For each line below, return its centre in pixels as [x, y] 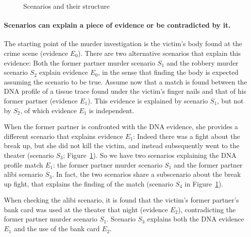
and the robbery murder [202, 62]
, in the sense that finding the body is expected [168, 72]
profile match [24, 164]
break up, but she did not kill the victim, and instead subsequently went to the [122, 145]
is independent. [112, 110]
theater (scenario [29, 155]
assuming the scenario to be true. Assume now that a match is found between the [125, 81]
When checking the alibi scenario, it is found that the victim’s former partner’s [121, 200]
